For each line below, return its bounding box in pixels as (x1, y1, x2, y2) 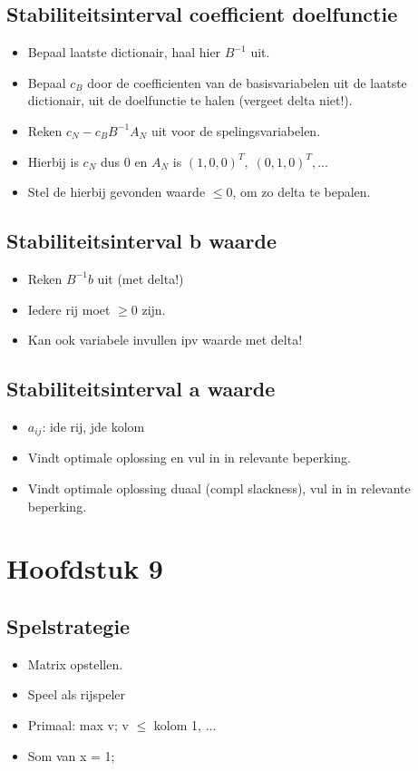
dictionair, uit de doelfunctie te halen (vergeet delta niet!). (27, 91, 353, 110)
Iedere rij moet (27, 299, 111, 318)
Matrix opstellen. (27, 654, 123, 673)
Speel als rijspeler (27, 685, 125, 704)
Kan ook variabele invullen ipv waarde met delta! (27, 330, 303, 349)
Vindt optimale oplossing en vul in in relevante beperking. (27, 448, 351, 467)
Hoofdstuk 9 (6, 550, 163, 587)
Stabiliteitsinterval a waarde (6, 375, 276, 403)
